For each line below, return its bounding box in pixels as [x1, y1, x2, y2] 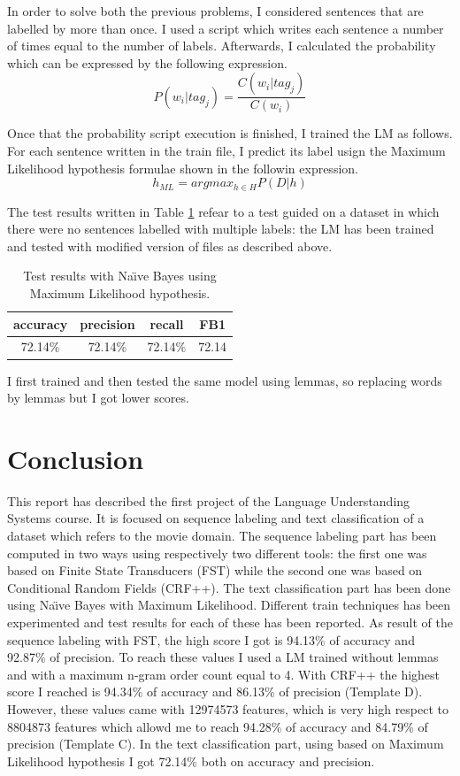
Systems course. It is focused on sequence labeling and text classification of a [7, 509, 425, 527]
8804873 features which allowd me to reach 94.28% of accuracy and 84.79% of [7, 717, 428, 735]
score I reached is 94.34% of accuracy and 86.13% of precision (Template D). [7, 682, 423, 701]
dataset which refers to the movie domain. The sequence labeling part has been [7, 526, 437, 545]
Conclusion [7, 440, 144, 476]
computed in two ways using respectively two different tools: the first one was [7, 543, 427, 562]
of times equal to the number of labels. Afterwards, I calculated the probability [7, 36, 436, 55]
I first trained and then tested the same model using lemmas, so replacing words [7, 371, 442, 389]
